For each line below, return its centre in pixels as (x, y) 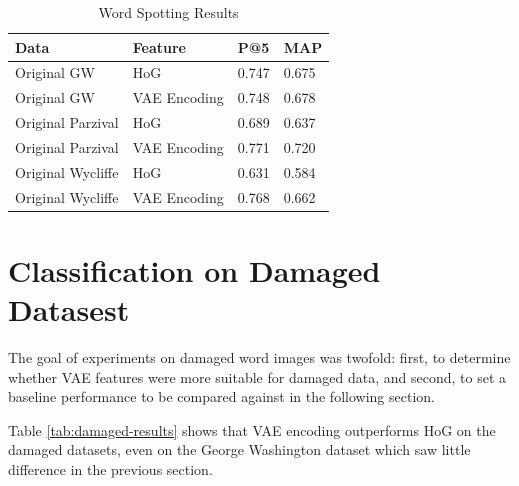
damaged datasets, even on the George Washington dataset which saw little (239, 449)
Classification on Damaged (194, 269)
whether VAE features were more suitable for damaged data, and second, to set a (257, 376)
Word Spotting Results (168, 12)
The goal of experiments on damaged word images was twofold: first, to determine (259, 357)
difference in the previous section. (110, 469)
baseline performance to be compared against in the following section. (221, 396)
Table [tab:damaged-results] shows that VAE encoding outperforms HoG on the (252, 429)
